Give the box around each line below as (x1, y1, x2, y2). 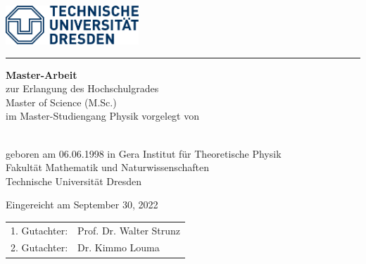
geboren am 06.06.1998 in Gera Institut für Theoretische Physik (6, 146, 282, 161)
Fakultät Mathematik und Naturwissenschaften (6, 160, 210, 175)
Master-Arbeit (6, 67, 77, 82)
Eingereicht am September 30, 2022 (6, 197, 158, 212)
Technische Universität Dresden (6, 173, 141, 188)
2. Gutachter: (11, 240, 68, 255)
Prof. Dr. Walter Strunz (77, 222, 181, 237)
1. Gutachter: (11, 222, 68, 237)
